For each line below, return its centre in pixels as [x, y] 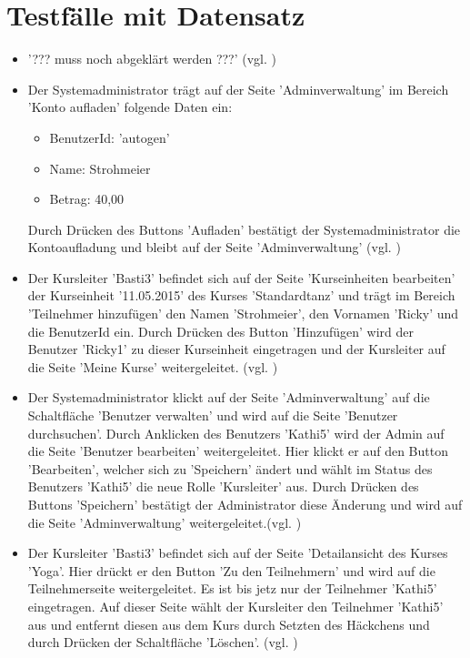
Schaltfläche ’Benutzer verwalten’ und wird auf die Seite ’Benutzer [213, 415]
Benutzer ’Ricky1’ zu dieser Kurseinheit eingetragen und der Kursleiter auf [236, 349]
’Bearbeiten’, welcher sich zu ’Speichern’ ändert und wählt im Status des [230, 468]
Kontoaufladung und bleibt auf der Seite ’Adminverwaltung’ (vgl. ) [214, 247]
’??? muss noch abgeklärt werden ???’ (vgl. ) [152, 59]
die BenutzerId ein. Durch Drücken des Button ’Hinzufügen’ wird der [220, 331]
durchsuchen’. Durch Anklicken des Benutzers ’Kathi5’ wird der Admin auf [236, 433]
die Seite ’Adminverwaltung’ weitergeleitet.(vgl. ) [165, 522]
